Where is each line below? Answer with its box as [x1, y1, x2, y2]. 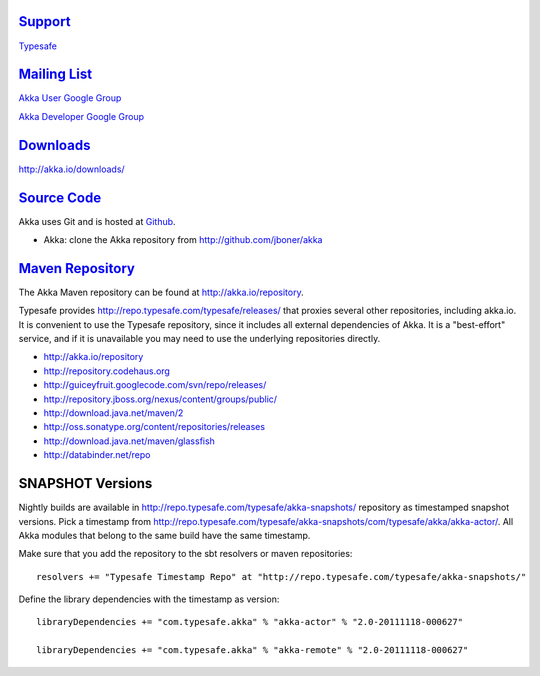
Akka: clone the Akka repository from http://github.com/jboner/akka [43, 234, 323, 246]
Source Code [18, 189, 102, 206]
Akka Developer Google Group [18, 110, 145, 122]
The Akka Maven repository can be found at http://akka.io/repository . [18, 286, 304, 298]
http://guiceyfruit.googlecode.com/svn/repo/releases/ [43, 379, 267, 391]
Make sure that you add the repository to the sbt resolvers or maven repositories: [18, 548, 353, 560]
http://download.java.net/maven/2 [43, 407, 184, 419]
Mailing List [18, 66, 93, 83]
